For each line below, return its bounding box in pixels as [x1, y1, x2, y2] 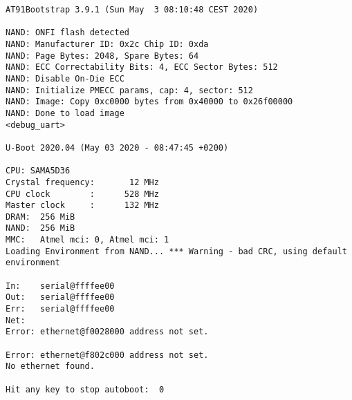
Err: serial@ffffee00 [6, 304, 115, 314]
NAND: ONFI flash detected [6, 28, 129, 38]
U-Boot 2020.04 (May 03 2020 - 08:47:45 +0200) [6, 142, 229, 153]
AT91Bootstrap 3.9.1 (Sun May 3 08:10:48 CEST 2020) [6, 5, 259, 15]
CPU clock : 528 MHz [6, 189, 159, 199]
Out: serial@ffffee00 [6, 292, 115, 303]
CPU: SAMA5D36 [6, 166, 71, 176]
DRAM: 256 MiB [6, 211, 75, 222]
